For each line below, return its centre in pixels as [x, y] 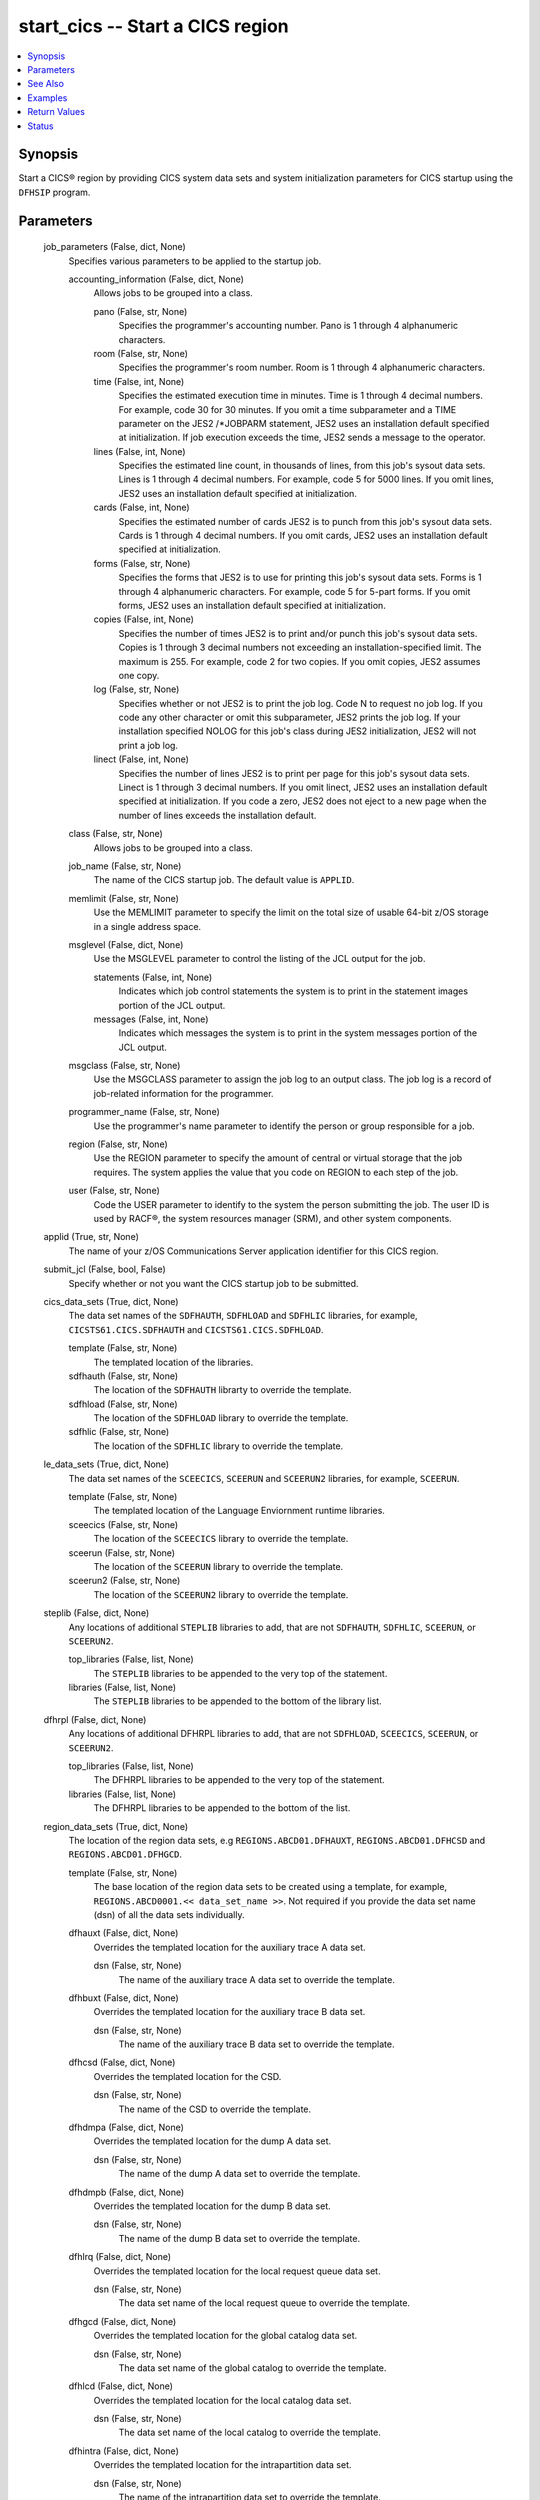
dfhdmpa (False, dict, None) [126, 2127]
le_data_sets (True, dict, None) [106, 1464]
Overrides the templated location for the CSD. [187, 2076]
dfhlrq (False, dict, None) [120, 2257]
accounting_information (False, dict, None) [156, 279]
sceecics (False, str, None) [123, 1524]
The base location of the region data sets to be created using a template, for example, [270, 1887]
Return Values [56, 112]
